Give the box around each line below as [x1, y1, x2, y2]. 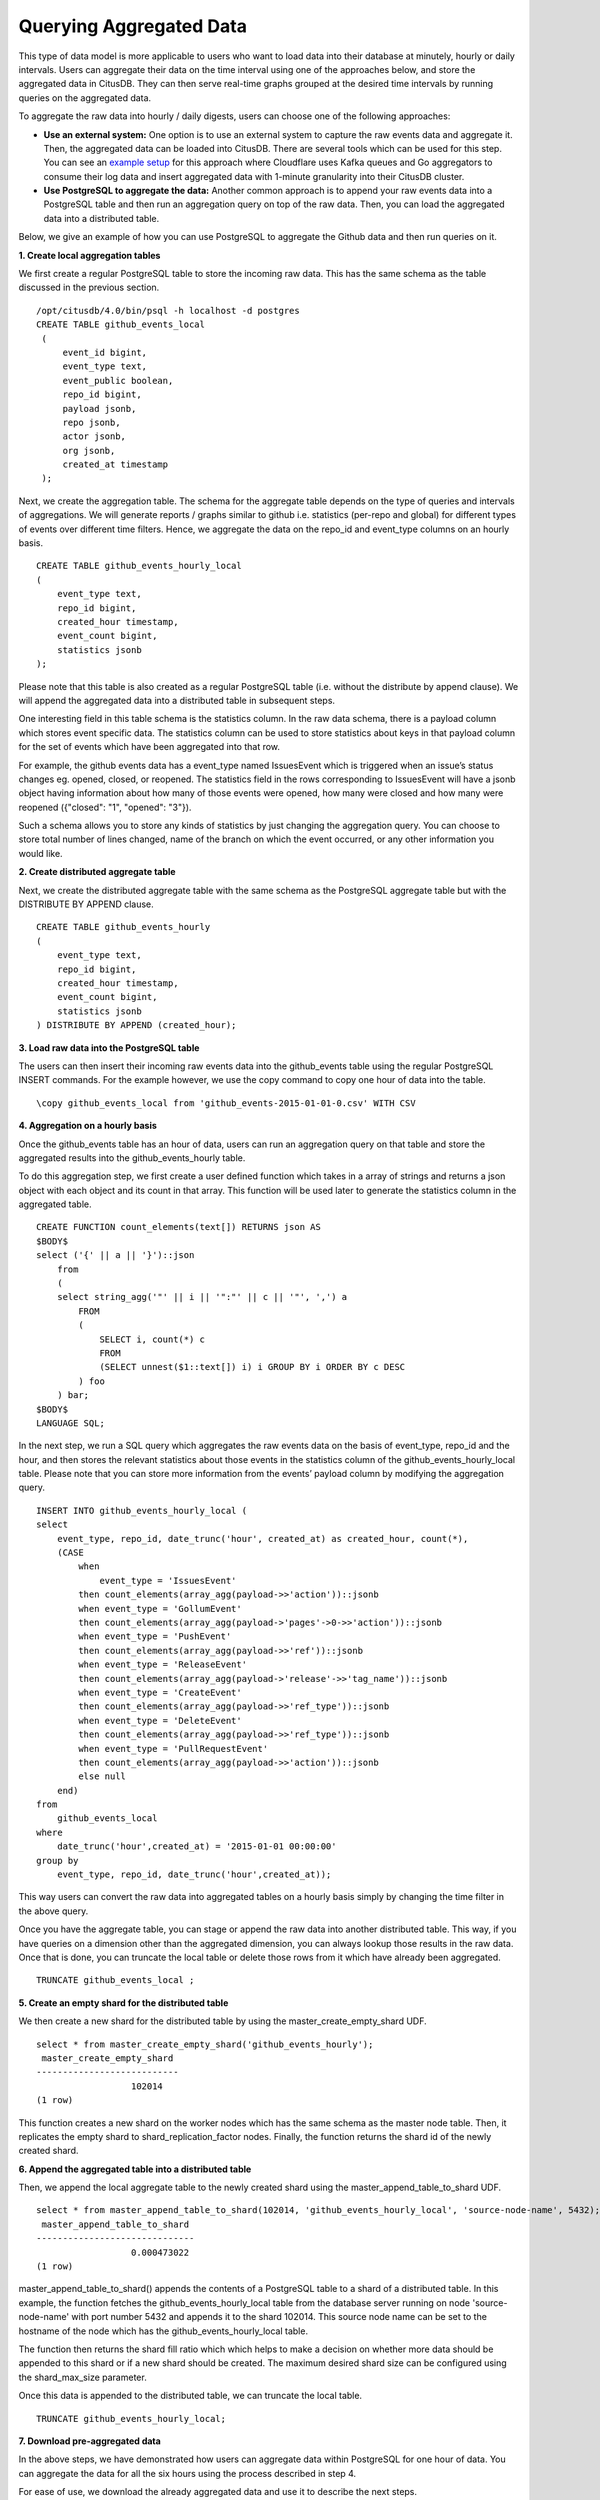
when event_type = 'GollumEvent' [78, 1603, 242, 1614]
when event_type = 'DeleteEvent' [78, 1715, 242, 1726]
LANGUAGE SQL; [36, 1417, 105, 1429]
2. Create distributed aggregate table [18, 866, 176, 878]
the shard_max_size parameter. [18, 2371, 147, 2383]
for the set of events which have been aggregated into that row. [18, 741, 280, 753]
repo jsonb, [62, 416, 121, 428]
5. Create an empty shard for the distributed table [18, 1996, 229, 2009]
